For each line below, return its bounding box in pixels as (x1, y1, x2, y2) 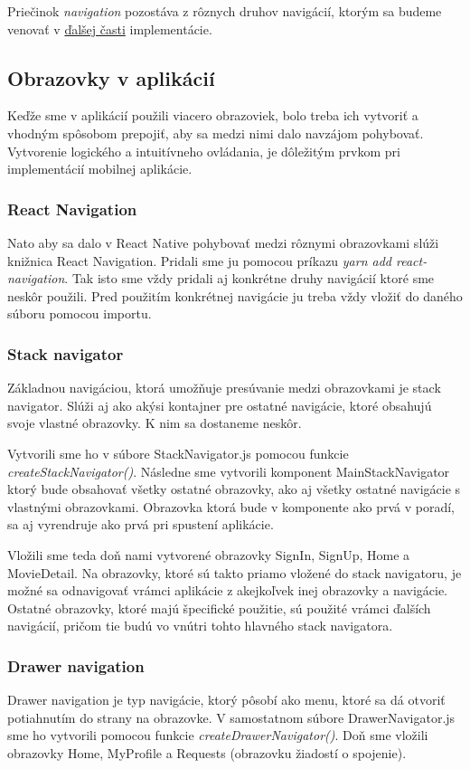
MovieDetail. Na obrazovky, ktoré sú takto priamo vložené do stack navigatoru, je (7, 563, 462, 582)
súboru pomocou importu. (7, 304, 152, 323)
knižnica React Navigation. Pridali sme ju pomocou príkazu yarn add (7, 251, 392, 270)
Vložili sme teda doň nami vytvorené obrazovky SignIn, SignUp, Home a (7, 545, 410, 564)
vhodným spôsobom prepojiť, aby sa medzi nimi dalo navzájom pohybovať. (7, 123, 424, 142)
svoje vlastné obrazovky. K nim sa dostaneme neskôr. (7, 413, 302, 432)
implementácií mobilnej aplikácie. (7, 159, 193, 178)
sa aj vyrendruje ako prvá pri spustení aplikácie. (7, 515, 274, 534)
